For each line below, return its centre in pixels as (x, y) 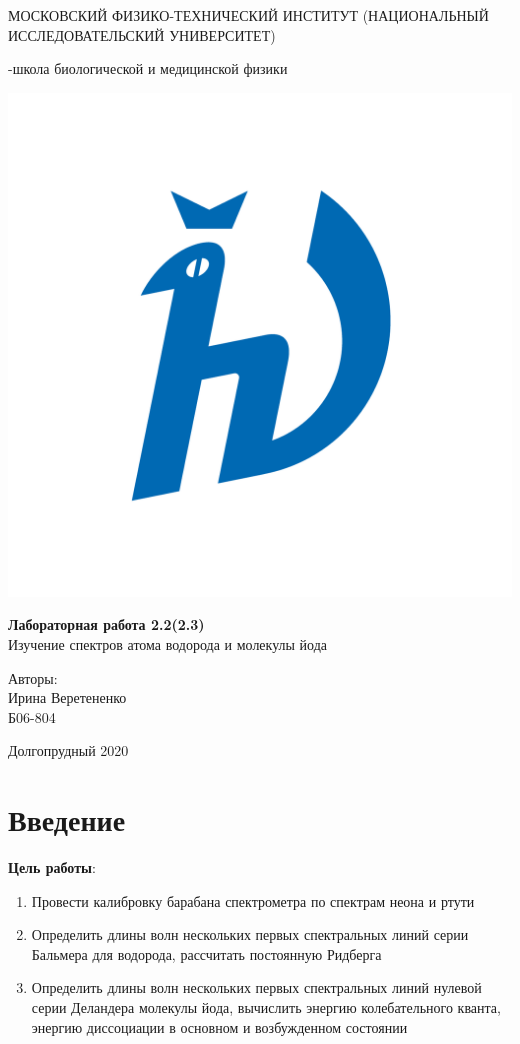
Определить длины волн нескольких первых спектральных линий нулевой (256, 987)
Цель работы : (52, 867)
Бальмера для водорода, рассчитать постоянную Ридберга (206, 953)
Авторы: (33, 677)
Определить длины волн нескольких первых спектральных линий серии (250, 934)
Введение (67, 819)
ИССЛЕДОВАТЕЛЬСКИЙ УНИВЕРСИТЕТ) (142, 34)
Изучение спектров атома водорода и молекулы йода (168, 643)
